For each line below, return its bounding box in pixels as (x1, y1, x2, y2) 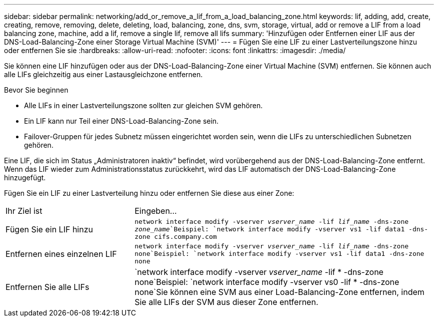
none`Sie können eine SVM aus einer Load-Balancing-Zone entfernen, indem (134, 287, 424, 297)
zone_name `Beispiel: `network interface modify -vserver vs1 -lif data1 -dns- (134, 225, 428, 233)
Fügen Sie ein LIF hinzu (5, 224, 93, 234)
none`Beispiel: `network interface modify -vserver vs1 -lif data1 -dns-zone (134, 250, 424, 257)
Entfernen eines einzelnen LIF (5, 248, 117, 259)
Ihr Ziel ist (5, 206, 42, 216)
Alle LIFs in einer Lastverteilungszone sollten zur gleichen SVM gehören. (24, 101, 263, 110)
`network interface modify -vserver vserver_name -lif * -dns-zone (134, 267, 383, 277)
